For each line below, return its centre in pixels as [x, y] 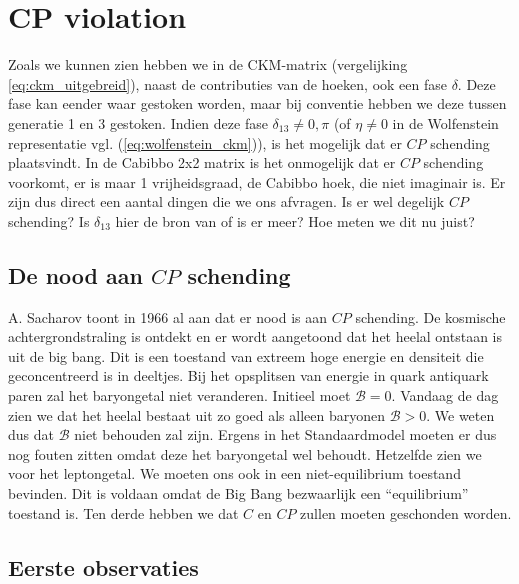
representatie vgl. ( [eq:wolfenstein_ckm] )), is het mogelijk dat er [205, 142]
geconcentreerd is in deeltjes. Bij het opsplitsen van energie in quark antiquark [248, 375]
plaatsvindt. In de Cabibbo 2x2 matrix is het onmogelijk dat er [202, 162]
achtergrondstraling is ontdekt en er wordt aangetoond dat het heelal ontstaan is [255, 336]
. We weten [460, 414]
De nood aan [75, 274]
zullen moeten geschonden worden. [406, 512]
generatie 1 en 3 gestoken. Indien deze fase [138, 122]
